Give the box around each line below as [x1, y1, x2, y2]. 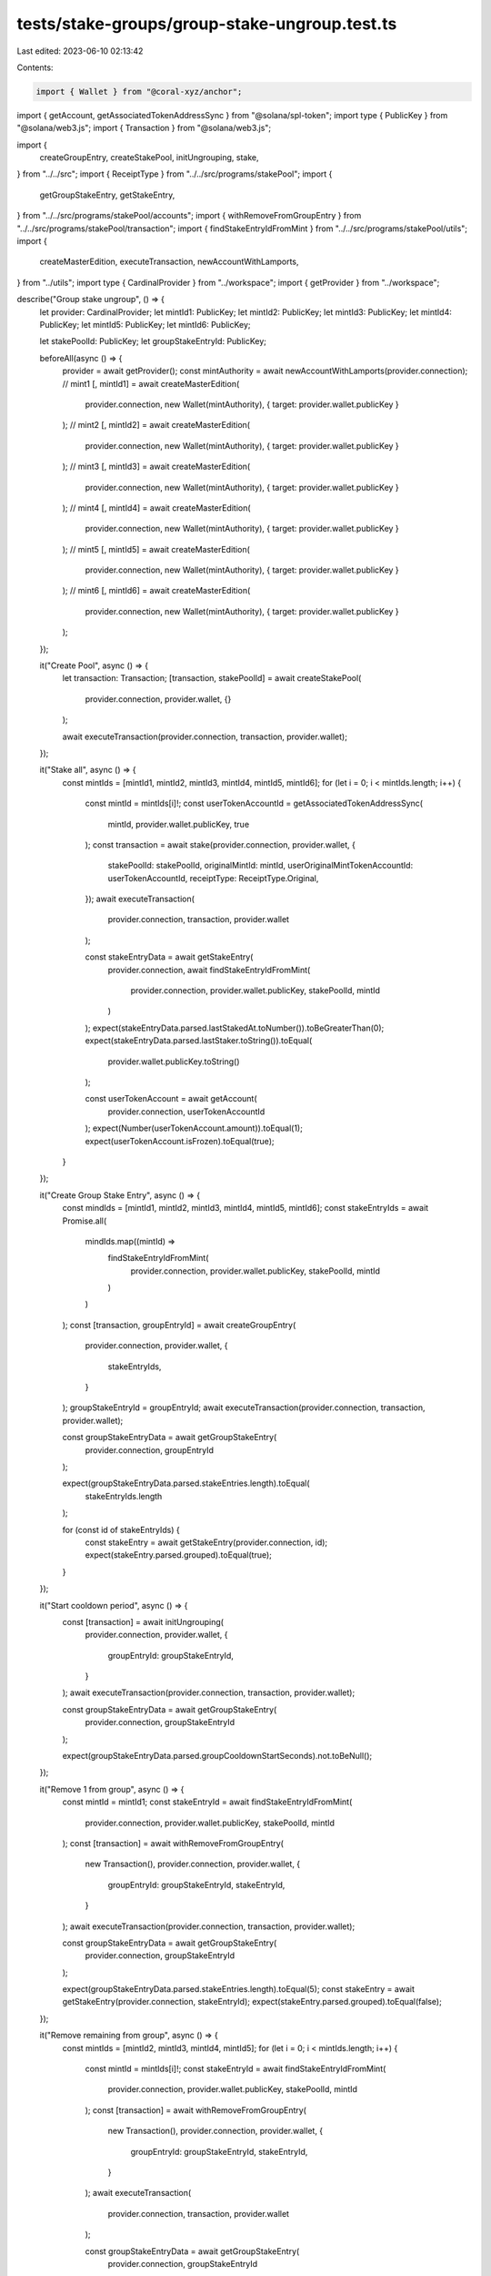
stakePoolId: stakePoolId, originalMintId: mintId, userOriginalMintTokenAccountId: [107, 860, 414, 871]
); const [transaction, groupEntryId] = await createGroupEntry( [62, 1319, 296, 1330]
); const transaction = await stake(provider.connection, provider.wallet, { [85, 838, 356, 850]
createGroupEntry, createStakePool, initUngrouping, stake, [39, 152, 259, 163]
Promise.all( [62, 1215, 107, 1226]
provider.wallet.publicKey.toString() [107, 1056, 240, 1067]
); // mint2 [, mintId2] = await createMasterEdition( [62, 420, 250, 431]
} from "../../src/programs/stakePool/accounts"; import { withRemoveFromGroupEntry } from [16, 210, 362, 221]
